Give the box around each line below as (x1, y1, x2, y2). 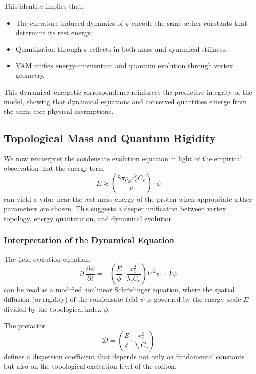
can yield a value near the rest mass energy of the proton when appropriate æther (4, 193, 252, 204)
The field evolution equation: (4, 253, 91, 263)
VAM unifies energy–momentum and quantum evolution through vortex (15, 60, 233, 71)
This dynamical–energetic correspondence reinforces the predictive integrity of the (4, 86, 252, 97)
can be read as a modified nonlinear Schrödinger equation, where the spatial (4, 284, 235, 295)
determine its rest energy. (15, 27, 92, 37)
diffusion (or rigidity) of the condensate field (4, 294, 138, 304)
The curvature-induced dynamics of (15, 17, 123, 28)
